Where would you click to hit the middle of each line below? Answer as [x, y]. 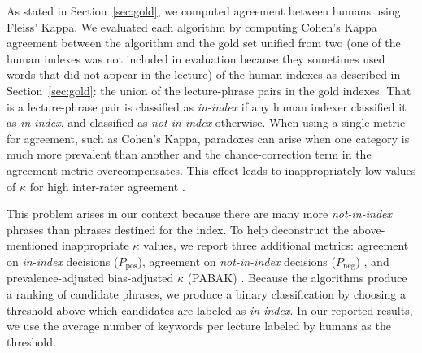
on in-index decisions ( [63, 261]
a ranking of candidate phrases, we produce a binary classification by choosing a [206, 293]
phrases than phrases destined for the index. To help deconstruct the [178, 229]
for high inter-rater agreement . [107, 186]
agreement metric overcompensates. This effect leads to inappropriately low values [211, 170]
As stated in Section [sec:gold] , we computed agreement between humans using [204, 11]
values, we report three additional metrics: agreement [276, 245]
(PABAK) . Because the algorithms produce [297, 278]
